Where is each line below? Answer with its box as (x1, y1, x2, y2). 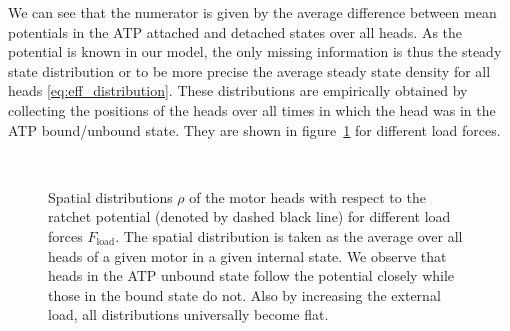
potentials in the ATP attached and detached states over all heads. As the (8, 21, 463, 42)
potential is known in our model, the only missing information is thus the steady (8, 41, 502, 62)
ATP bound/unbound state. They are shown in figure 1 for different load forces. (8, 119, 501, 140)
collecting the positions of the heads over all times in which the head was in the (8, 99, 496, 120)
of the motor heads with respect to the (189, 186, 426, 207)
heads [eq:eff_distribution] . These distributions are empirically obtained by (8, 80, 468, 101)
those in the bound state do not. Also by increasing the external (48, 284, 441, 305)
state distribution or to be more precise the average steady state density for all (8, 60, 491, 81)
